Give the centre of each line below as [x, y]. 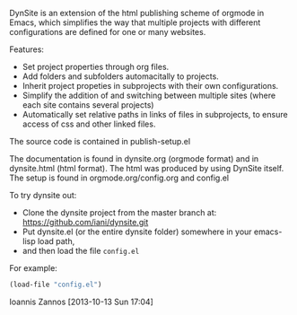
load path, [56, 241]
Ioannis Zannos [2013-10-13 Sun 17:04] [82, 302]
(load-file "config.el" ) [56, 284]
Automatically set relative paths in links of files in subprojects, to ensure [155, 114]
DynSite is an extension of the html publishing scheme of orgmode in [137, 13]
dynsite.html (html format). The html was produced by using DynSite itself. [147, 168]
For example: [34, 268]
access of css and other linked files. [89, 124]
